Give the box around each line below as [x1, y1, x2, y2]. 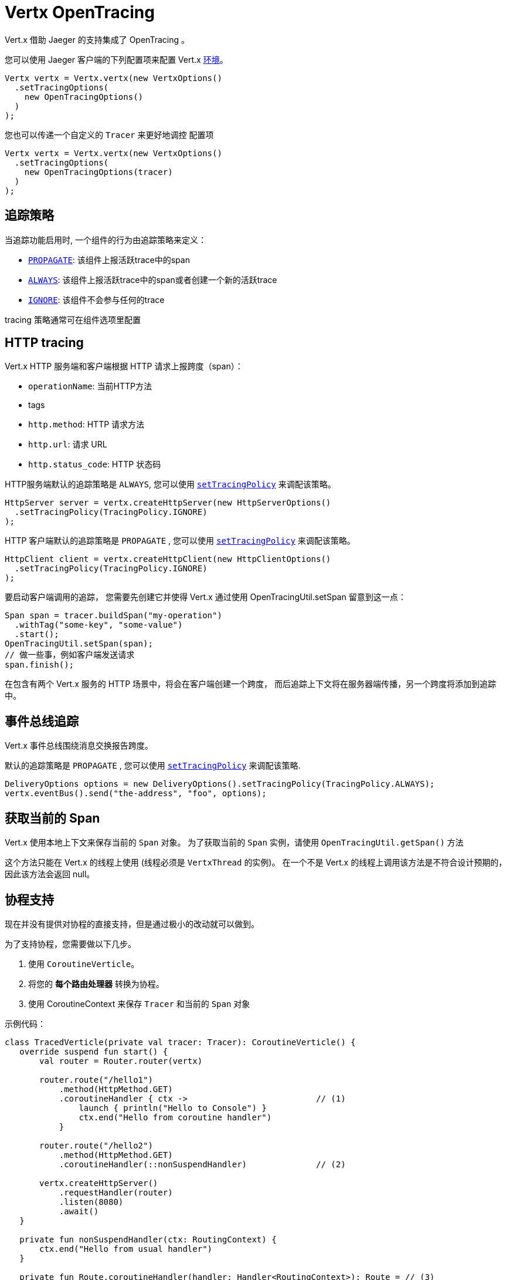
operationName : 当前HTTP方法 [28, 381, 152, 392]
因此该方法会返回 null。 [5, 869, 95, 880]
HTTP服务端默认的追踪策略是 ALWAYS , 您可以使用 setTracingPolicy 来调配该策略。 [5, 479, 336, 490]
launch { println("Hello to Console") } [79, 1103, 267, 1113]
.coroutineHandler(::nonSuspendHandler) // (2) [59, 1159, 346, 1169]
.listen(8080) [59, 1197, 124, 1207]
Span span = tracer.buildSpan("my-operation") [5, 611, 222, 621]
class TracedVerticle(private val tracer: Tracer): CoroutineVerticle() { [5, 1037, 356, 1047]
